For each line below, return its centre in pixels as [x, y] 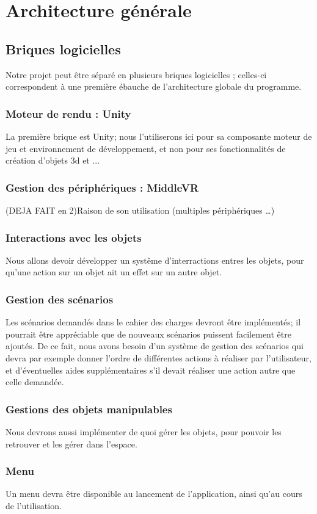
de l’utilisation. [34, 505]
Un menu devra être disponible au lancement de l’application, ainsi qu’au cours [154, 494]
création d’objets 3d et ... [53, 160]
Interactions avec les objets [74, 237]
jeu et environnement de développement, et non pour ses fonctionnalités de [146, 148]
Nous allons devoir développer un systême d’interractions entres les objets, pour [155, 260]
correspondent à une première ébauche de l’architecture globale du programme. [154, 86]
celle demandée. [35, 382]
